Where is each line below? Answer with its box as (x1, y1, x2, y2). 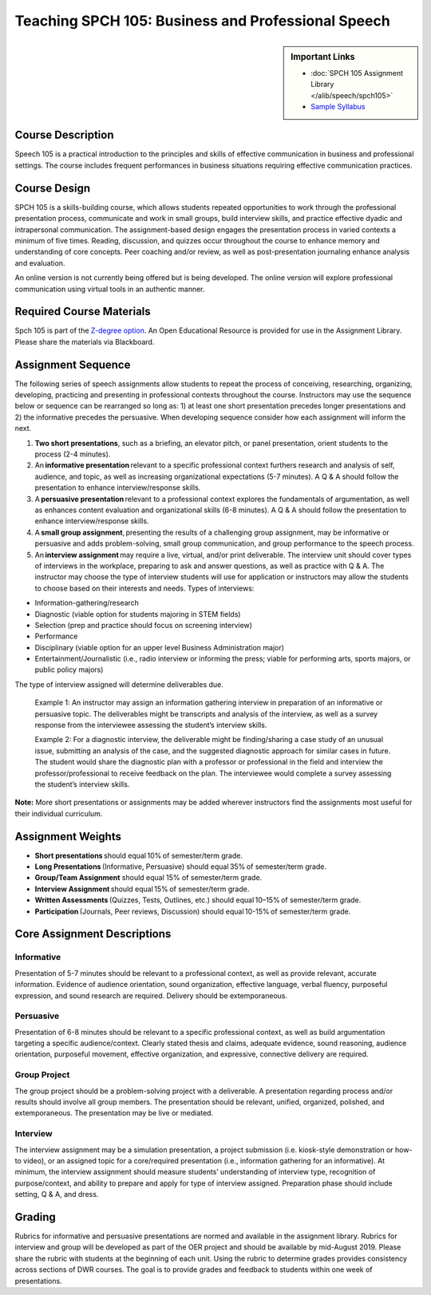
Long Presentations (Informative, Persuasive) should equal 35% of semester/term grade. (34, 862, 327, 871)
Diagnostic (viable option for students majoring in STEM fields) (34, 609, 241, 618)
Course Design (14, 181, 91, 195)
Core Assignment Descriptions (14, 927, 172, 941)
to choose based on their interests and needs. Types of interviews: (34, 583, 255, 593)
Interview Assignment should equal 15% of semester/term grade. (34, 884, 250, 894)
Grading (14, 1210, 56, 1224)
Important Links (291, 51, 355, 62)
